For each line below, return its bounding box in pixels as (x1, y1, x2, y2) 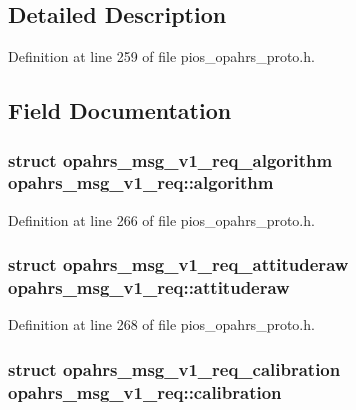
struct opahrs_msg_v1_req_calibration (8, 356, 341, 381)
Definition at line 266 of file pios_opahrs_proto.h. (8, 209, 315, 230)
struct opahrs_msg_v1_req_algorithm (8, 147, 333, 172)
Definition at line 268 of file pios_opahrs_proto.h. (8, 314, 315, 335)
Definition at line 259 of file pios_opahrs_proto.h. (8, 46, 315, 67)
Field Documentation (8, 95, 232, 126)
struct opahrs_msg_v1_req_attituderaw (8, 252, 349, 277)
